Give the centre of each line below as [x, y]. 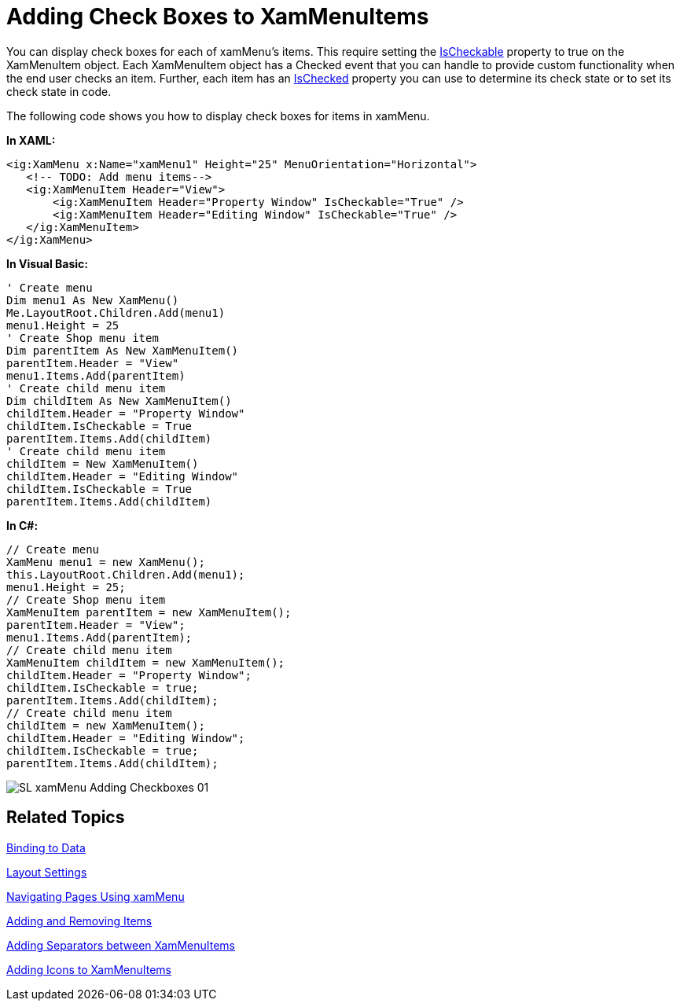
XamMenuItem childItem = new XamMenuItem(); [146, 662]
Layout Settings [47, 872]
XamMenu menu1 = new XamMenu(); [106, 562]
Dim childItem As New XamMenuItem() [119, 401]
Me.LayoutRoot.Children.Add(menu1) [116, 312]
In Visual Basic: [47, 263]
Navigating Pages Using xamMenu [96, 896]
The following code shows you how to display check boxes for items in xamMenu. [218, 116]
